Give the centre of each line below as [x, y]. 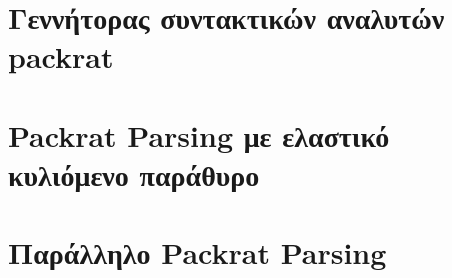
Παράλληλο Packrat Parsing [197, 252]
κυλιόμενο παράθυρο [134, 173]
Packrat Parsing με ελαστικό [199, 134]
